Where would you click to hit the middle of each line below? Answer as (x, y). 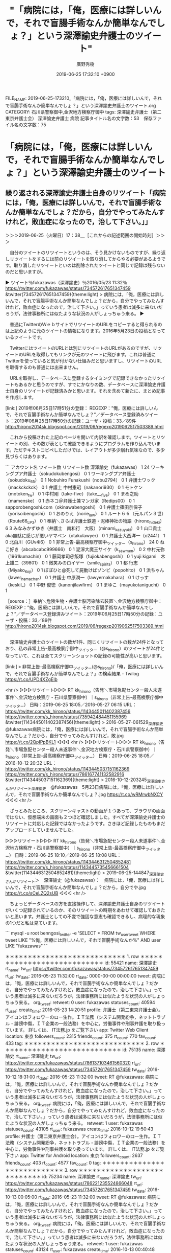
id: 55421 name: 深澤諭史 (131, 963)
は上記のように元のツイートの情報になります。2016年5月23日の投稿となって (85, 331)
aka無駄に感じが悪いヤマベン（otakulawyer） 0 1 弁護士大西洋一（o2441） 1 (85, 535)
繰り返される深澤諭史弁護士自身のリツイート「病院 (85, 193)
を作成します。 (21, 397)
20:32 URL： (43, 763)
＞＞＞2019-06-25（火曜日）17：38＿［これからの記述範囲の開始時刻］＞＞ (85, 235)
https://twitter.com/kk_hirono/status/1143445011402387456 (68, 711)
